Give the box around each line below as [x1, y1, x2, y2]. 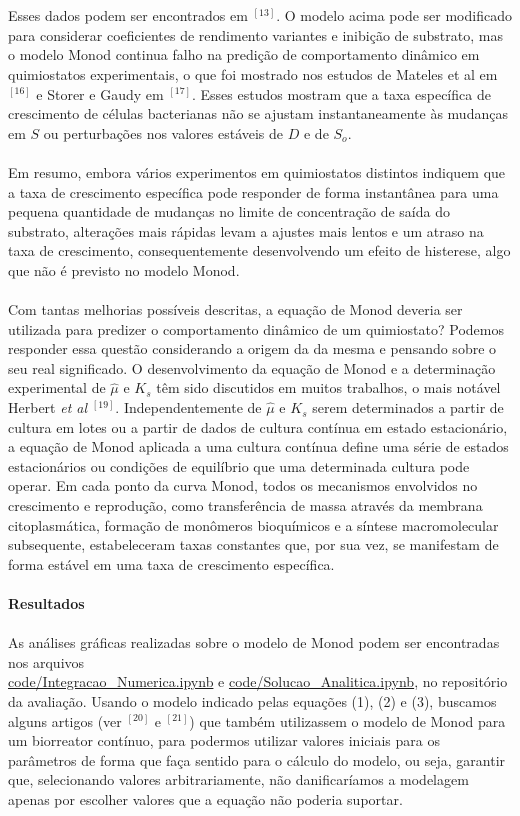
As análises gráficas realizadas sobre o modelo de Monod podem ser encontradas [8, 632, 500, 653]
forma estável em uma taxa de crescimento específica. [8, 553, 335, 574]
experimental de [8, 377, 106, 398]
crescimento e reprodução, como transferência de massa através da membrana [8, 495, 483, 516]
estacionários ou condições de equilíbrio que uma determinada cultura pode [8, 455, 470, 476]
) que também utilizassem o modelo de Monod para [189, 710, 506, 731]
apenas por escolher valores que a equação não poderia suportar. [8, 788, 403, 809]
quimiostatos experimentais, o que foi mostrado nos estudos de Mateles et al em [8, 63, 498, 84]
